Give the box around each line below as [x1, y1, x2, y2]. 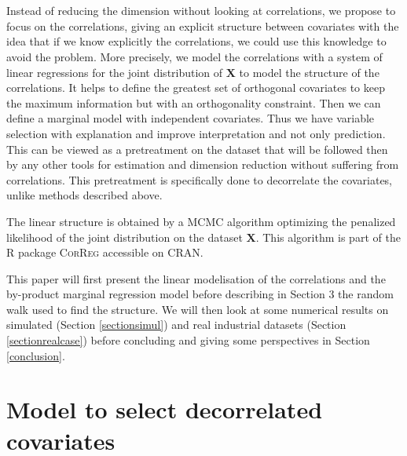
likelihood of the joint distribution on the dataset [6, 228, 243, 245]
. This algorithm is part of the [255, 228, 401, 245]
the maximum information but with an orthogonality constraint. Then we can [6, 94, 381, 111]
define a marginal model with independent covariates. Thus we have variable [6, 110, 375, 126]
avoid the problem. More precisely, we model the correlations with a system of [6, 48, 383, 64]
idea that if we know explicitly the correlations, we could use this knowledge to [6, 33, 387, 49]
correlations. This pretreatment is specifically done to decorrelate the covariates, [6, 171, 393, 188]
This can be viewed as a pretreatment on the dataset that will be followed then [6, 140, 388, 157]
